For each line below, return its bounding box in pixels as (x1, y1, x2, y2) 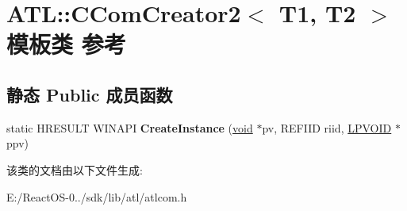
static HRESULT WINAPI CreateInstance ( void (6, 119, 253, 136)
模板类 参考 (6, 28, 126, 60)
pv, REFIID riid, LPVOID (262, 119, 392, 136)
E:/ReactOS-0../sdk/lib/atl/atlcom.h (6, 188, 187, 205)
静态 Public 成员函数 (6, 82, 173, 106)
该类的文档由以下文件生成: (6, 161, 143, 178)
